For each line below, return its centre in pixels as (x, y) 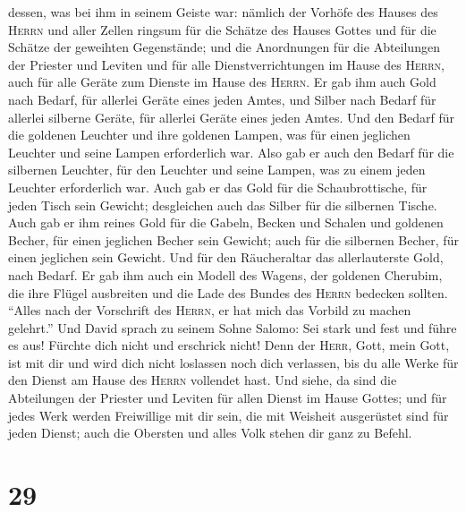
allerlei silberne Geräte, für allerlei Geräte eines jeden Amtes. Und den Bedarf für (232, 117)
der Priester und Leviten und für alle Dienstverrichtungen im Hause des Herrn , (226, 64)
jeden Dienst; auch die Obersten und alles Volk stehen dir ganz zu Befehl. (210, 433)
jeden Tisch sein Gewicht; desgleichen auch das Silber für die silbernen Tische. (223, 205)
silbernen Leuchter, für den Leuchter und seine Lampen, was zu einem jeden (217, 170)
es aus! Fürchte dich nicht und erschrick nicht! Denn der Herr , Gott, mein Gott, (229, 345)
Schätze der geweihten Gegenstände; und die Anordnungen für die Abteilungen (224, 47)
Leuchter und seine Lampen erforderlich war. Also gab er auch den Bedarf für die (231, 152)
